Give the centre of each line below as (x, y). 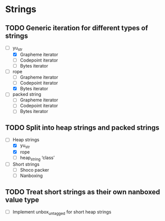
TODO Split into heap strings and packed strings (82, 127)
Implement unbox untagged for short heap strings (62, 212)
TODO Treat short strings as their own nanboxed (83, 192)
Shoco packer (34, 170)
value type (22, 200)
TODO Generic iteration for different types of (77, 28)
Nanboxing (31, 176)
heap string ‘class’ (37, 158)
